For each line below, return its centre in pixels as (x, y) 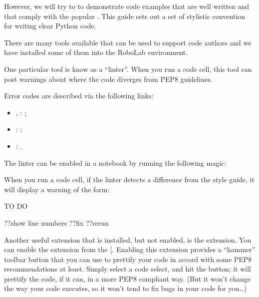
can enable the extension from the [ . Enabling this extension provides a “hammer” (130, 249)
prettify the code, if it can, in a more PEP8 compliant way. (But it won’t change (127, 278)
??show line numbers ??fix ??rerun (56, 222)
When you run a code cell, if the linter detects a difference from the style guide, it (129, 179)
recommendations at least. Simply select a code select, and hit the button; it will (128, 269)
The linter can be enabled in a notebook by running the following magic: (115, 162)
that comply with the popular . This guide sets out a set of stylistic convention (125, 16)
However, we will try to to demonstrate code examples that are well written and (127, 6)
